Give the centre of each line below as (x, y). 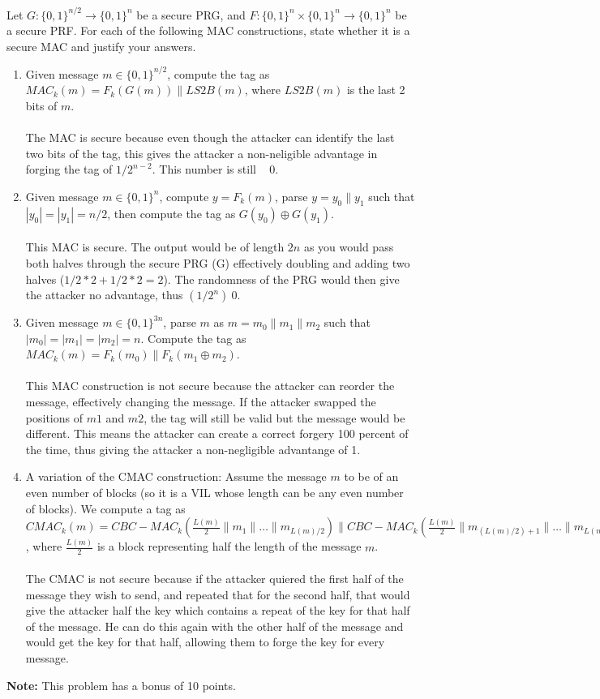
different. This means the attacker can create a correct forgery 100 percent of (217, 433)
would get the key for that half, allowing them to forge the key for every (205, 642)
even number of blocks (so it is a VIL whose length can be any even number (214, 493)
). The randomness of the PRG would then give (281, 279)
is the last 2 (376, 90)
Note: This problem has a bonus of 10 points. (121, 685)
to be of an (371, 476)
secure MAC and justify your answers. (101, 46)
